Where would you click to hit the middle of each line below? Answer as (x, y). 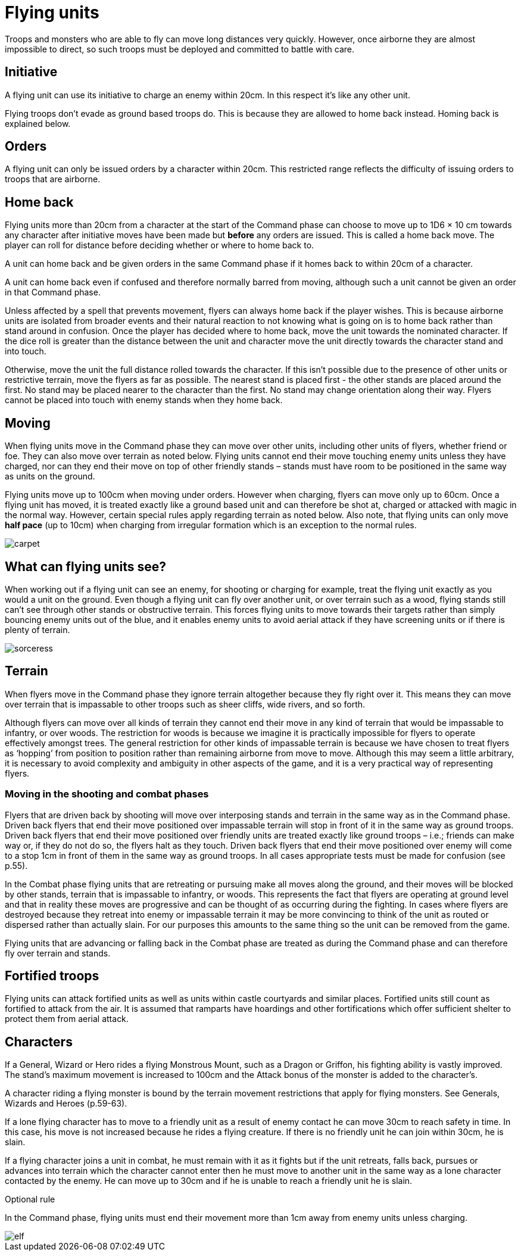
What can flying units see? (86, 566)
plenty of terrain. (38, 629)
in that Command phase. (53, 292)
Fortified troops (52, 975)
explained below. (38, 123)
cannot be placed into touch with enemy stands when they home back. (144, 400)
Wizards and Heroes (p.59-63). (66, 1104)
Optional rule (30, 1199)
